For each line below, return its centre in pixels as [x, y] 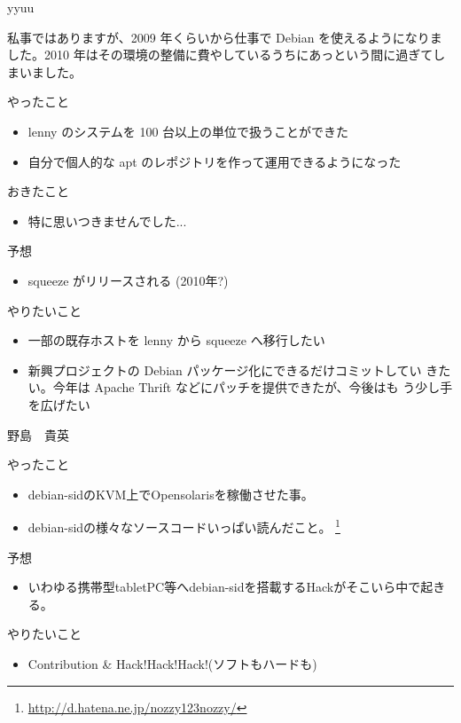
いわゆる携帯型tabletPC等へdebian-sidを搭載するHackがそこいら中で [224, 587]
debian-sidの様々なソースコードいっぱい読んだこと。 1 [184, 526]
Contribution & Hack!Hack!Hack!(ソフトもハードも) [172, 663]
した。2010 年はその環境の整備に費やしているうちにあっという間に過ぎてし [227, 55]
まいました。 [44, 71]
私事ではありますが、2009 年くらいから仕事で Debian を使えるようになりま [225, 37]
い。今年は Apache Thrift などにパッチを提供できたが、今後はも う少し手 [240, 387]
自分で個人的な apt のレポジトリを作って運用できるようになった [215, 161]
